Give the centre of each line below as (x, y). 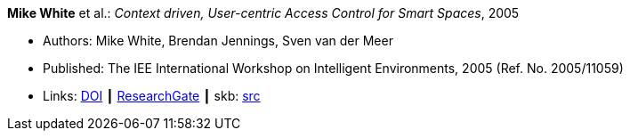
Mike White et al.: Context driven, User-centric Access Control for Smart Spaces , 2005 (263, 13)
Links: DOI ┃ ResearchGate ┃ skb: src (152, 96)
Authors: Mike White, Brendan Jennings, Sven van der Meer (218, 41)
